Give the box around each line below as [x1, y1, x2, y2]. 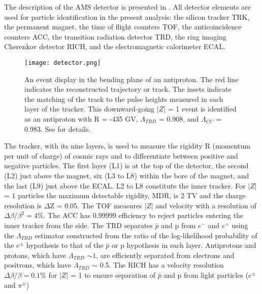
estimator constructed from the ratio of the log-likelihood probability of [35, 230, 257, 240]
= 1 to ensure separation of [70, 269, 155, 280]
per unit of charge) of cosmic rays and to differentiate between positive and [4, 150, 238, 161]
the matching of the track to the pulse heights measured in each [24, 93, 223, 104]
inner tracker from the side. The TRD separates [4, 219, 153, 230]
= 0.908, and [158, 114, 199, 124]
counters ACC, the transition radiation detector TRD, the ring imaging [4, 31, 226, 42]
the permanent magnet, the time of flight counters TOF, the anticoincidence [4, 21, 242, 32]
